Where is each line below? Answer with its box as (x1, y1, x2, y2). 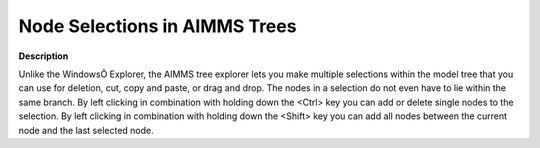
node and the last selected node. (18, 124, 154, 136)
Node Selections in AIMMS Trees (18, 15, 297, 37)
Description (18, 50, 69, 62)
